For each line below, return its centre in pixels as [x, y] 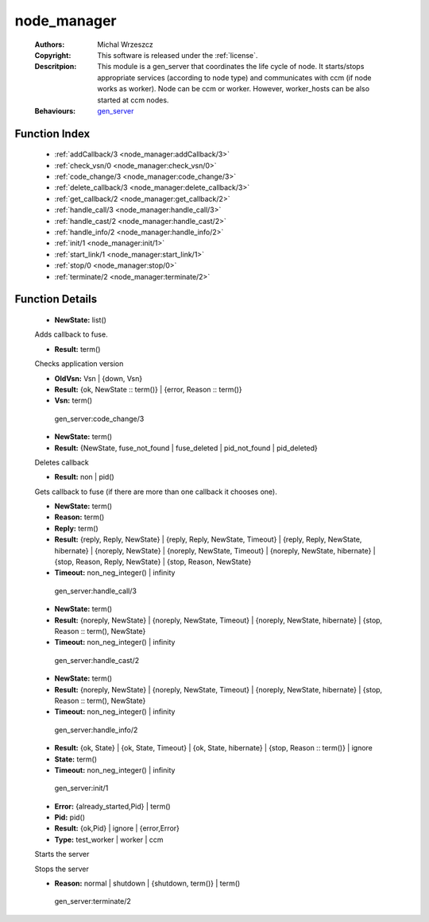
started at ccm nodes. [133, 100]
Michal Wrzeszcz [126, 44]
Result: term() [77, 349]
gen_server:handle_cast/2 [97, 660]
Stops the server [62, 869]
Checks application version [79, 364]
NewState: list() [81, 320]
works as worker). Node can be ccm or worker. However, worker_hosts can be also [233, 89]
